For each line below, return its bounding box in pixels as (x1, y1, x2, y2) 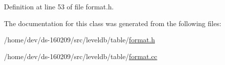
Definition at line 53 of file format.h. (4, 1, 114, 11)
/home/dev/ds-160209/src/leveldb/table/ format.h (4, 34, 155, 45)
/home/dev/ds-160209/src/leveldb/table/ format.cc (4, 51, 157, 61)
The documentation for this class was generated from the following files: (4, 18, 222, 28)
